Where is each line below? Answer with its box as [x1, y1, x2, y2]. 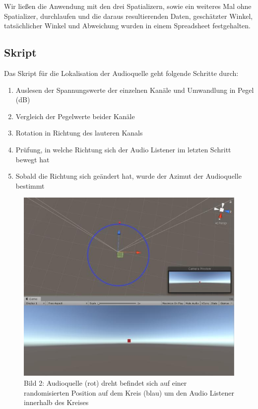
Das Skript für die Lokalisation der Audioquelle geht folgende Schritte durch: [4, 68, 239, 78]
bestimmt [15, 180, 45, 191]
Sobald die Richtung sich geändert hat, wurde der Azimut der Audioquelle [15, 171, 242, 181]
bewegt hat [15, 154, 50, 164]
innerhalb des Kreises [24, 397, 89, 408]
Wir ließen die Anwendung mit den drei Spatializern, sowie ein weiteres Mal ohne [4, 1, 252, 11]
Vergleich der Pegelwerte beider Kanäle [15, 111, 135, 121]
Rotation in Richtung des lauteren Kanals [15, 128, 143, 138]
